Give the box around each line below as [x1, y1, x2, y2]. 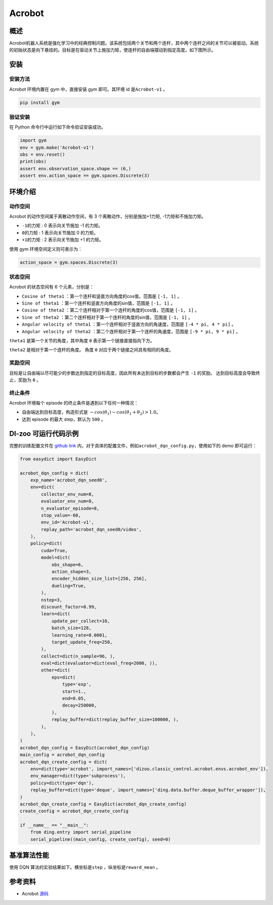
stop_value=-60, [41, 512, 81, 518]
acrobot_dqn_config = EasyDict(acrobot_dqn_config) [20, 745, 150, 750]
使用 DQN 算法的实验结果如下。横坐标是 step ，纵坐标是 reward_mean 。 [9, 864, 161, 870]
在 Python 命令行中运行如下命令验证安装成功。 [9, 124, 106, 130]
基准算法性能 [9, 851, 49, 860]
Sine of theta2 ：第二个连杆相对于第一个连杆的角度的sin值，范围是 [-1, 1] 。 [22, 314, 193, 320]
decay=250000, [62, 703, 97, 708]
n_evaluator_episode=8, [41, 505, 100, 511]
